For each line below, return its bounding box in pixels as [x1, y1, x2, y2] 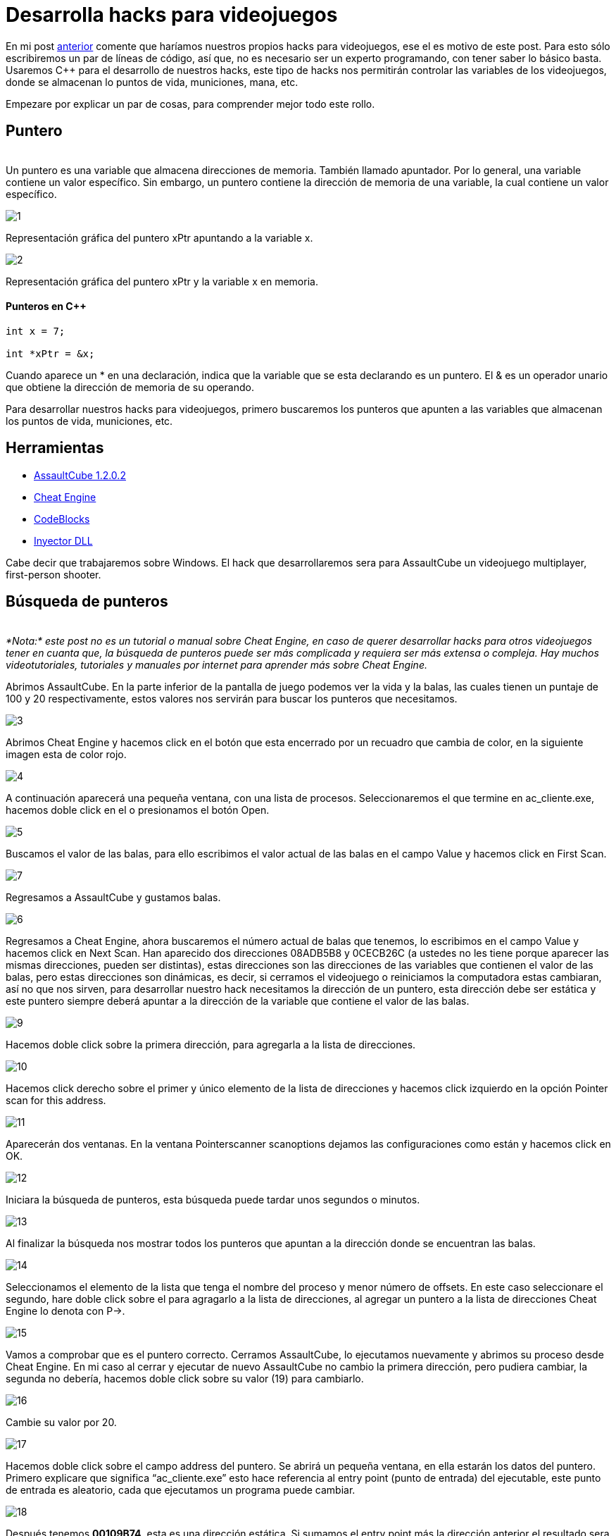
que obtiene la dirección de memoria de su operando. [6, 380, 254, 393]
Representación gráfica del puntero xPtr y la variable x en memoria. [6, 275, 318, 287]
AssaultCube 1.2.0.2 [34, 469, 126, 481]
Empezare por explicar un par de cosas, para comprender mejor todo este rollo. [6, 97, 375, 110]
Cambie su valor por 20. [6, 1416, 117, 1428]
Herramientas [6, 439, 104, 457]
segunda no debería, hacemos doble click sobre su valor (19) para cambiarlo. [6, 1372, 364, 1385]
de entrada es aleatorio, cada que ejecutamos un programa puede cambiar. [6, 1483, 356, 1496]
